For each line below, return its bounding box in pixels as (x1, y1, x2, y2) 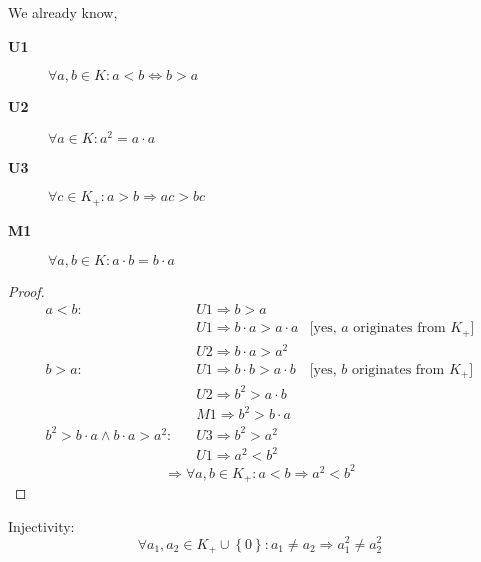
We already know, (8, 2, 118, 22)
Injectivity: (8, 515, 75, 536)
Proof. (8, 280, 45, 301)
